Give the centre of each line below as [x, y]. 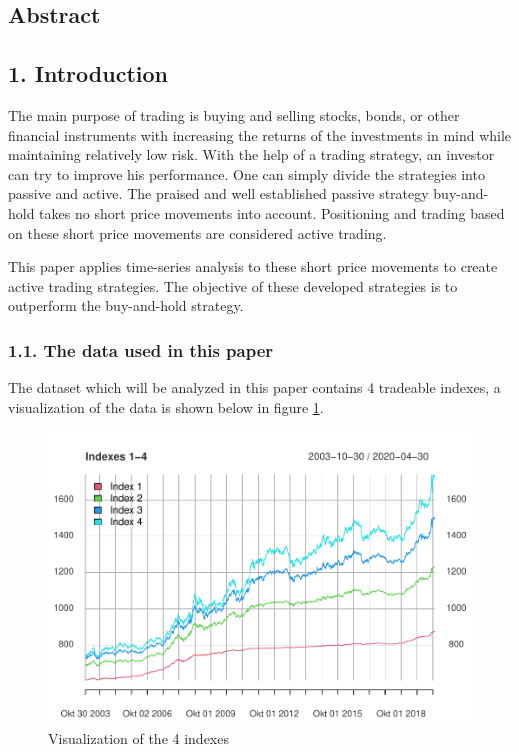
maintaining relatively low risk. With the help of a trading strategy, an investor [251, 154]
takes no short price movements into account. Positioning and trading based [272, 212]
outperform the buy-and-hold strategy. [126, 305]
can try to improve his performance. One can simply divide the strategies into [246, 173]
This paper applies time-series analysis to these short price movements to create [253, 266]
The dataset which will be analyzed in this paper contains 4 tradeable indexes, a [254, 387]
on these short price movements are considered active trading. [197, 232]
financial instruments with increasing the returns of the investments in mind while [260, 134]
